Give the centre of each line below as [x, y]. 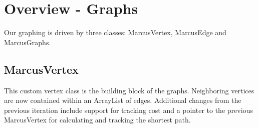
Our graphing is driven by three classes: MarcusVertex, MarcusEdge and [115, 32]
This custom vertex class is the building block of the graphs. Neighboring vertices [129, 90]
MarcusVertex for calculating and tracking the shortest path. [97, 120]
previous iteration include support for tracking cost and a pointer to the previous [128, 110]
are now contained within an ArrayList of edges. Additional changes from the [123, 100]
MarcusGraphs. [28, 42]
